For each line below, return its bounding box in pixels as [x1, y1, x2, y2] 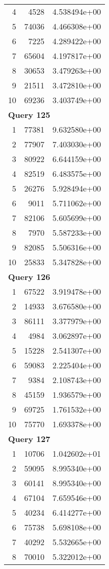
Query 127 [8, 433, 50, 445]
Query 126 [8, 271, 50, 282]
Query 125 [8, 109, 50, 120]
